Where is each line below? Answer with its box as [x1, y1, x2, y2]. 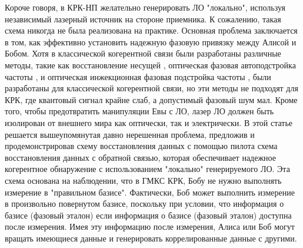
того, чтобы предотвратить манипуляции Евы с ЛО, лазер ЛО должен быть [5, 105, 274, 117]
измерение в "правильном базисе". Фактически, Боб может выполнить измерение [5, 186, 295, 198]
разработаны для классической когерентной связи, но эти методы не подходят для [5, 82, 298, 94]
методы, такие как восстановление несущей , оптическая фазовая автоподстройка [5, 58, 296, 71]
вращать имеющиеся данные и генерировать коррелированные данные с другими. [5, 232, 297, 244]
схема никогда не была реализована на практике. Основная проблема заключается [5, 24, 298, 37]
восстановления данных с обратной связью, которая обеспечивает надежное [5, 151, 276, 163]
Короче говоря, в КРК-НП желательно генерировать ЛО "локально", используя [5, 1, 285, 13]
